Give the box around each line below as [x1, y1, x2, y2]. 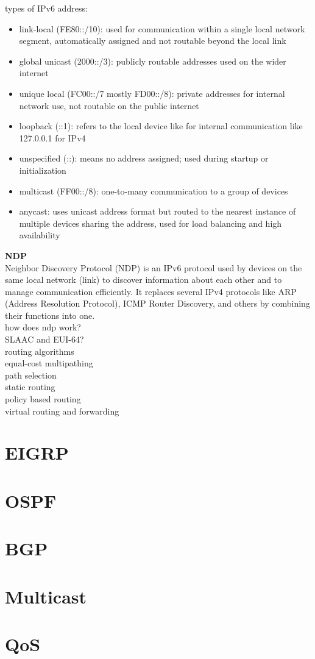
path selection [5, 368, 57, 381]
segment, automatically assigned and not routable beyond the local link [19, 34, 286, 47]
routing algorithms [5, 344, 74, 357]
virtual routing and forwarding [5, 404, 119, 417]
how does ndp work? [5, 321, 81, 333]
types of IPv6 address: [5, 2, 88, 14]
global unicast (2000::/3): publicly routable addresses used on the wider [19, 54, 286, 67]
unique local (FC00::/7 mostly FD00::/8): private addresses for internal [19, 87, 285, 99]
